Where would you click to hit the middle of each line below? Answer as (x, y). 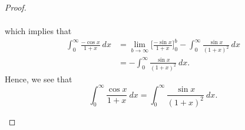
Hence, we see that (39, 79)
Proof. (16, 7)
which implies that (38, 31)
